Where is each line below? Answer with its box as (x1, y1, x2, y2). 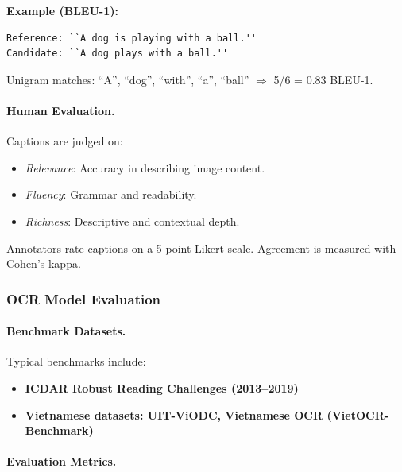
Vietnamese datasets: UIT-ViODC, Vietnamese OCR (25, 406, 323, 423)
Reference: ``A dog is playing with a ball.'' (6, 32, 257, 44)
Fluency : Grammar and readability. (25, 186, 197, 203)
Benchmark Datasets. (6, 323, 126, 339)
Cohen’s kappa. (6, 255, 81, 272)
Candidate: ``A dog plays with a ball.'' (6, 48, 229, 60)
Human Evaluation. (6, 102, 115, 118)
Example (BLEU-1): (6, 2, 118, 18)
